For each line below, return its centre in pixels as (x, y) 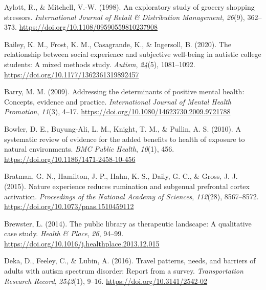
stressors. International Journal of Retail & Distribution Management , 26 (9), (125, 17)
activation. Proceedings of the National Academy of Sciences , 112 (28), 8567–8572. (131, 196)
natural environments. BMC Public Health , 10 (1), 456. (89, 149)
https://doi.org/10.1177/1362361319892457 (72, 74)
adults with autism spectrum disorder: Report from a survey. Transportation (124, 271)
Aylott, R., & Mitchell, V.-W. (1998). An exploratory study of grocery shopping (129, 7)
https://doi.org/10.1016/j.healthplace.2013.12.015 (82, 243)
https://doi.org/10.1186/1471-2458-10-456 (70, 159)
